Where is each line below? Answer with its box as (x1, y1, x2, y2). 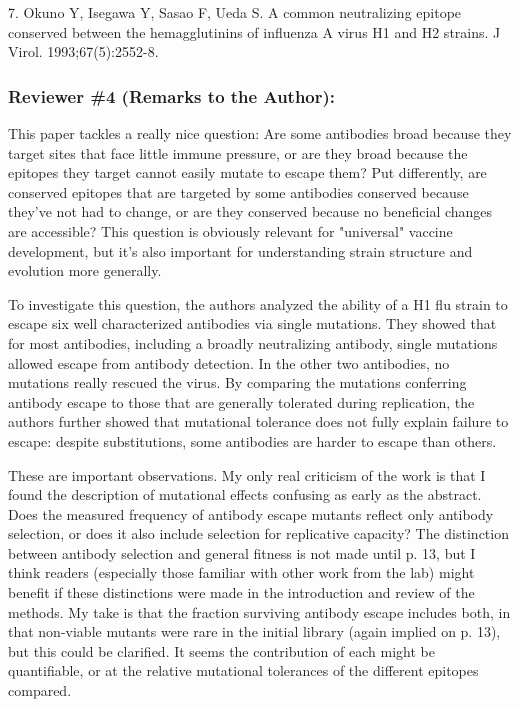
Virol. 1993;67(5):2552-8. (8, 41, 159, 62)
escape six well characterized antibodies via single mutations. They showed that (8, 313, 497, 334)
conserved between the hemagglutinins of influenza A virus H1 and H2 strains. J (8, 21, 501, 42)
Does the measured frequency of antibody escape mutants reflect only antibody (8, 503, 494, 524)
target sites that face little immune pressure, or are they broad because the (8, 142, 468, 163)
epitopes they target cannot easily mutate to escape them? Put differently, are (8, 162, 487, 183)
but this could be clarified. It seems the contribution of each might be (8, 640, 435, 661)
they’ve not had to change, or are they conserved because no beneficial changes (8, 201, 493, 222)
